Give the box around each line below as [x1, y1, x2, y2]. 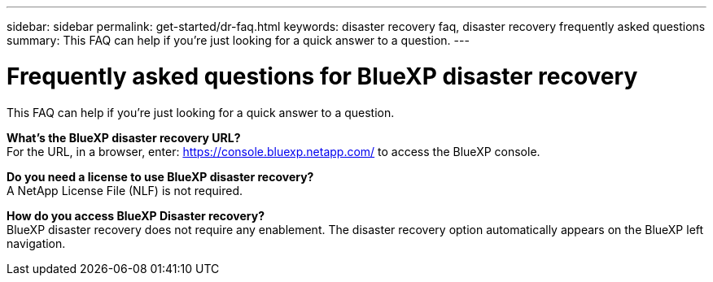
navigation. [7, 236, 66, 250]
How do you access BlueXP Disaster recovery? [7, 208, 265, 223]
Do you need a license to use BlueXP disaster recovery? [7, 169, 314, 184]
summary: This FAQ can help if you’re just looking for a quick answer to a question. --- [7, 33, 470, 47]
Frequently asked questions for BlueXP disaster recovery [7, 62, 638, 90]
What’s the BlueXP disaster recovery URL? [7, 130, 241, 145]
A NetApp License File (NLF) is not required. [7, 183, 243, 197]
